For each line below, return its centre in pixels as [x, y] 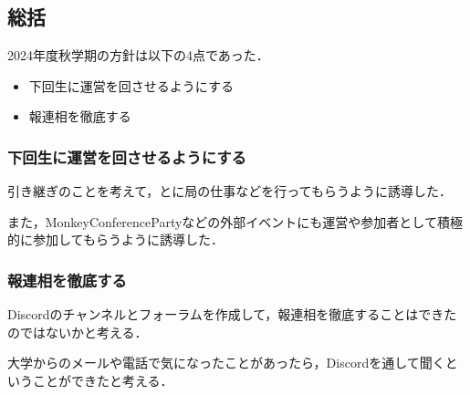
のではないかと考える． [78, 332]
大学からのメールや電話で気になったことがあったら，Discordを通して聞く [226, 363]
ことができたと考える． [103, 380]
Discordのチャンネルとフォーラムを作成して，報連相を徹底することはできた [232, 314]
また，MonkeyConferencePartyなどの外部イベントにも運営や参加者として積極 [235, 221]
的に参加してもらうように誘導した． [115, 239]
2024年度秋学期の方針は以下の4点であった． [138, 55]
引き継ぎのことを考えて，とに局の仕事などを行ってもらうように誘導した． [230, 191]
